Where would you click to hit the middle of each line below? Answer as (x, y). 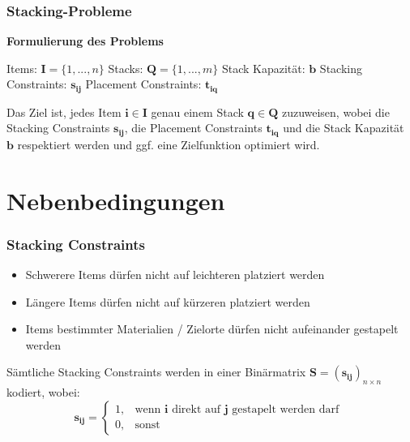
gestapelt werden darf (286, 410)
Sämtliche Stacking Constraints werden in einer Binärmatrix (156, 372)
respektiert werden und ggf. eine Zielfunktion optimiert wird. (169, 144)
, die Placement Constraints (193, 128)
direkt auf (196, 410)
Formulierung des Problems (85, 41)
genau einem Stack (197, 112)
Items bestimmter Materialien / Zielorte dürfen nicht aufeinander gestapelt (212, 329)
